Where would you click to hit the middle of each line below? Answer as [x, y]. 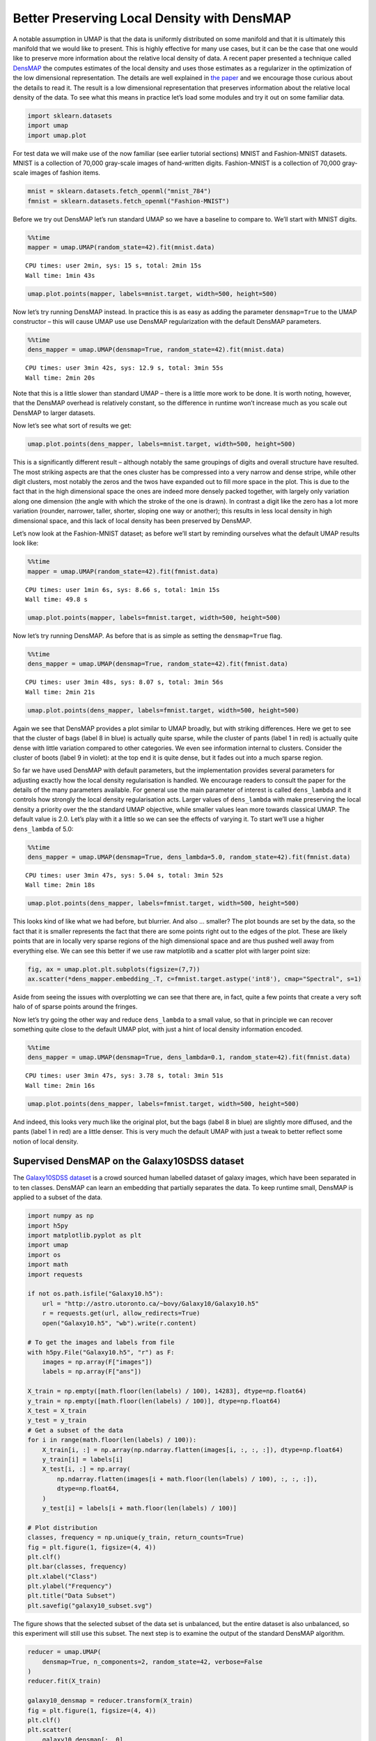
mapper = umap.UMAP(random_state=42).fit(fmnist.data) [123, 571]
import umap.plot [57, 135]
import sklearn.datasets [70, 116]
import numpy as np [61, 1216]
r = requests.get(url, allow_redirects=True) [121, 1313]
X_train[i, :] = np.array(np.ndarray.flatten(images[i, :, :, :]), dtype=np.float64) [193, 1450]
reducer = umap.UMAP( [64, 1652]
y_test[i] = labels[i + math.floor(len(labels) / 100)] [140, 1508]
